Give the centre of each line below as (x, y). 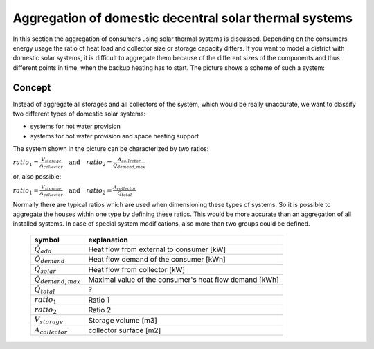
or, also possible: (37, 177)
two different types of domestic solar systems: (79, 114)
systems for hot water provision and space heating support (115, 136)
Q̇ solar (45, 270)
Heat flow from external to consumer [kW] (157, 249)
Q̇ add (43, 250)
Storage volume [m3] (123, 320)
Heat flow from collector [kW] (137, 269)
